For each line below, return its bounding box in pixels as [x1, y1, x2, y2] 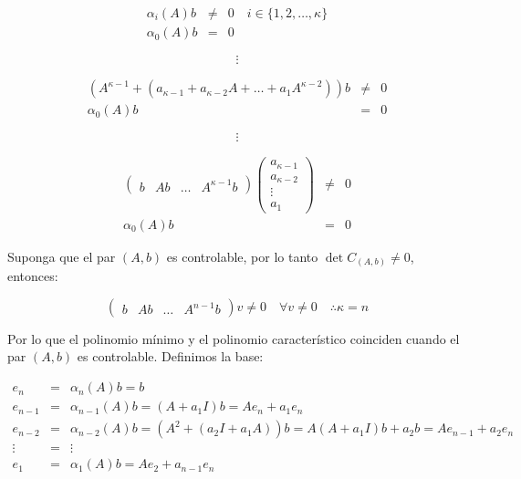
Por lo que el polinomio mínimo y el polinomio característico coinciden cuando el [7, 328, 460, 348]
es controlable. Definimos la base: [77, 347, 264, 366]
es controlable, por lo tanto [166, 246, 318, 266]
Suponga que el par [7, 246, 116, 266]
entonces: [7, 266, 58, 286]
